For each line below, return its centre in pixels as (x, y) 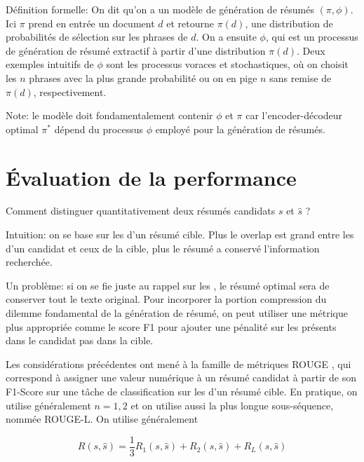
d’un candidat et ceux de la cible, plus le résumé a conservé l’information (163, 248)
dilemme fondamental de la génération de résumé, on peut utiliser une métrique (177, 313)
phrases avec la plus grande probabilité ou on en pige (143, 77)
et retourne (190, 23)
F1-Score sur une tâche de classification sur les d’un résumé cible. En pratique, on (182, 391)
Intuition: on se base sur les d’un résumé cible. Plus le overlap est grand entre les (180, 235)
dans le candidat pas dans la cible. (80, 340)
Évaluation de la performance (151, 177)
